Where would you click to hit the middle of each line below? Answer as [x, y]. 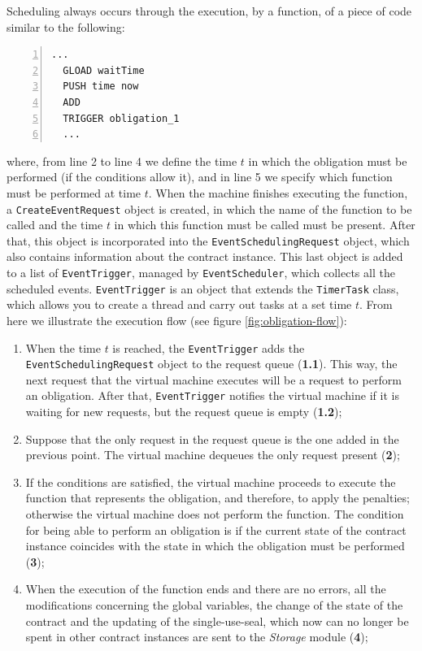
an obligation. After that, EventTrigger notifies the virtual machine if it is [212, 395]
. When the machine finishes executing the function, [278, 192]
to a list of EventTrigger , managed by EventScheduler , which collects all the [201, 273]
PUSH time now [101, 87]
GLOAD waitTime [104, 70]
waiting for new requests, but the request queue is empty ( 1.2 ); [184, 412]
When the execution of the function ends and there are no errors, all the [206, 589]
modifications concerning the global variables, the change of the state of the [214, 605]
